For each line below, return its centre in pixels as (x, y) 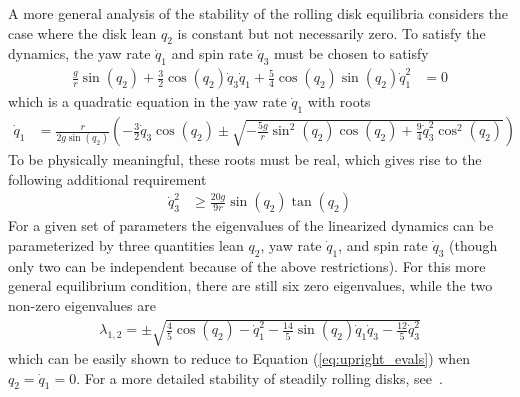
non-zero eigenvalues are (82, 304)
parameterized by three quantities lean (126, 244)
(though (473, 244)
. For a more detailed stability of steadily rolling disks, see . (259, 377)
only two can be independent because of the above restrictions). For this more (247, 265)
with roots (339, 101)
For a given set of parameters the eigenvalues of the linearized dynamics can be (251, 225)
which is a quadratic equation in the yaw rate (147, 101)
